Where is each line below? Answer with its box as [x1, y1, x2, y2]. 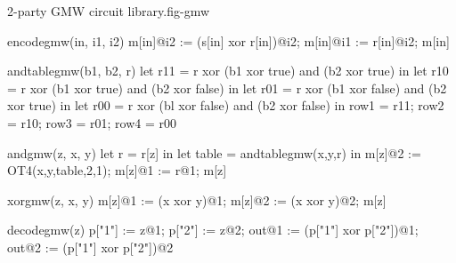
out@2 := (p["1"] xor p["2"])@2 [7, 237, 174, 256]
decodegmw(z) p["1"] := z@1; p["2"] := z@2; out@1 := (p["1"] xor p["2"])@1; [7, 220, 419, 239]
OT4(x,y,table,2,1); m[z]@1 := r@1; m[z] [7, 161, 227, 179]
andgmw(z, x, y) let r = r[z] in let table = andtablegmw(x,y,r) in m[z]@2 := [7, 143, 421, 162]
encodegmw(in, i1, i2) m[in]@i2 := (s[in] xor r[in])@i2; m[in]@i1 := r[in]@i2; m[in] [7, 31, 450, 50]
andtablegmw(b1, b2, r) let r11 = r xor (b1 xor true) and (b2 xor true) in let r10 [7, 61, 449, 80]
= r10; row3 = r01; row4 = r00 [7, 113, 176, 131]
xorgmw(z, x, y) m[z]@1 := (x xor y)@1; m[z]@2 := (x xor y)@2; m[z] [7, 190, 387, 209]
